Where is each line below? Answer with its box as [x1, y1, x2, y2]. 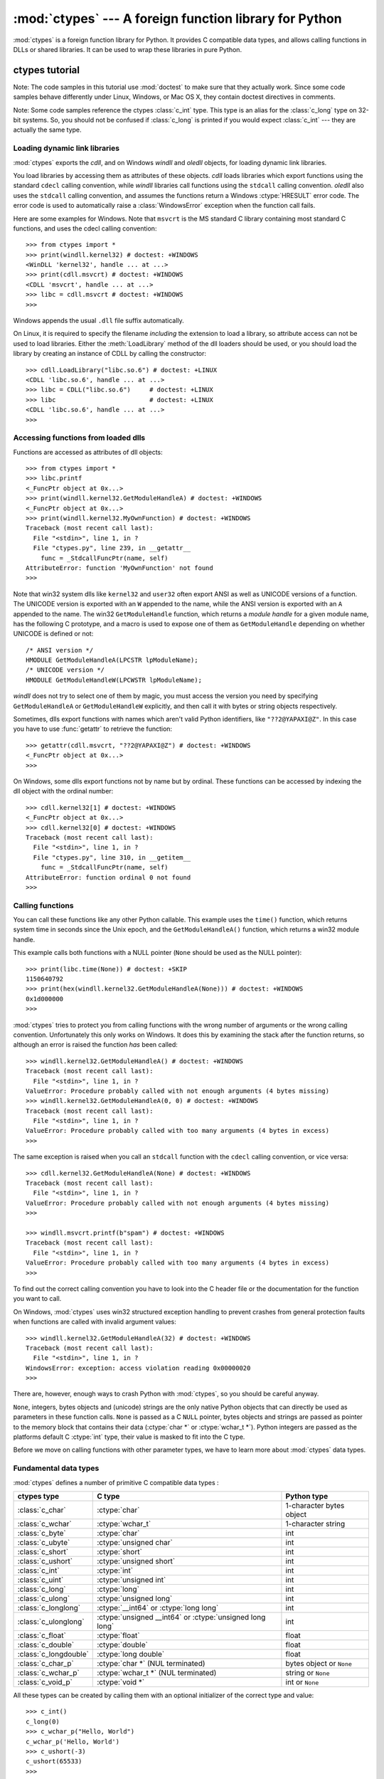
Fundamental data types [13, 1463, 100, 1473]
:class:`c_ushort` [17, 1556, 73, 1566]
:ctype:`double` [97, 1640, 149, 1649]
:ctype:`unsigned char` [97, 1537, 174, 1547]
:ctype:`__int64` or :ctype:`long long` [97, 1603, 219, 1612]
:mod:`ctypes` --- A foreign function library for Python [13, 11, 342, 26]
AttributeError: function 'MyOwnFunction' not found [26, 564, 213, 572]
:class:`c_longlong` [17, 1603, 81, 1612]
